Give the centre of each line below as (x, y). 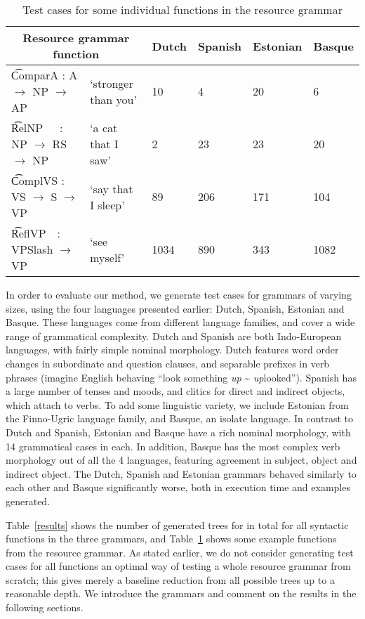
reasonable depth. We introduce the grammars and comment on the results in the (181, 593)
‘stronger (112, 83)
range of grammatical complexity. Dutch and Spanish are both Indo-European (174, 335)
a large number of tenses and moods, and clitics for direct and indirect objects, (175, 391)
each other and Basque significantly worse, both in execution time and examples (178, 487)
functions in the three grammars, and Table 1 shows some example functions (171, 539)
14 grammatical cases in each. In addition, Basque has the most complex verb (173, 446)
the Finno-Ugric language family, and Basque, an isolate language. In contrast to (179, 418)
